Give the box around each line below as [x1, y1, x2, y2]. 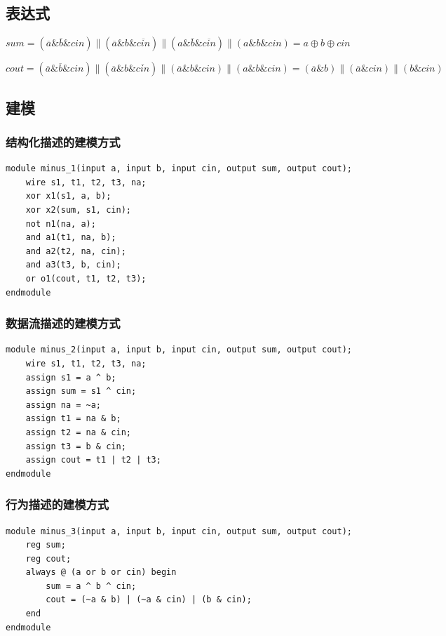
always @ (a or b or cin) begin [25, 567, 177, 578]
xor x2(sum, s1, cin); [25, 204, 131, 215]
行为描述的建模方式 [6, 496, 109, 513]
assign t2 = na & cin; [25, 427, 131, 437]
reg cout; [25, 553, 72, 564]
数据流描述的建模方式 [6, 314, 121, 332]
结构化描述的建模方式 [6, 133, 121, 150]
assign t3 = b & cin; [25, 441, 126, 451]
